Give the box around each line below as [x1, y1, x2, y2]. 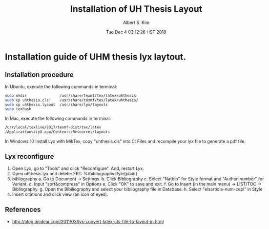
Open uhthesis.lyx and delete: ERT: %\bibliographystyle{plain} [12, 170, 138, 176]
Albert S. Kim [123, 20, 150, 25]
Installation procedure [5, 71, 74, 79]
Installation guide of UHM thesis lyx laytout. [5, 51, 186, 62]
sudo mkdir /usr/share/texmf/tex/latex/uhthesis [5, 93, 136, 98]
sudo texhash [5, 106, 31, 112]
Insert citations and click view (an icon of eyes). [12, 191, 108, 197]
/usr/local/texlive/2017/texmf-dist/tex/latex [5, 125, 102, 130]
